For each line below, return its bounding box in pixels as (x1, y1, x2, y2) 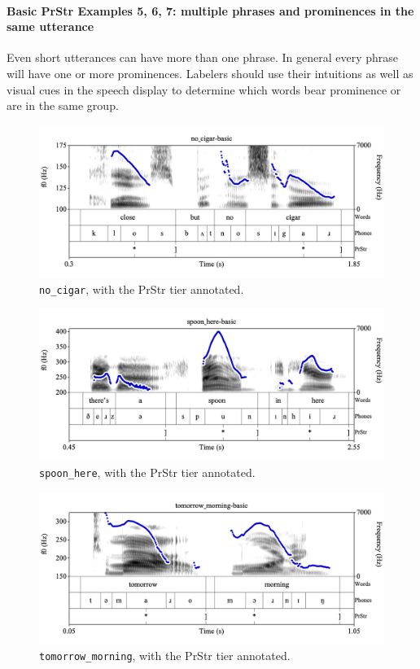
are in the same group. (7, 97, 119, 114)
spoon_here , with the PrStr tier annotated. (39, 463, 256, 480)
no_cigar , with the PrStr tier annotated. (39, 280, 244, 297)
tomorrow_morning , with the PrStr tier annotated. (39, 647, 291, 664)
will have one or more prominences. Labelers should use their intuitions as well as (7, 64, 413, 81)
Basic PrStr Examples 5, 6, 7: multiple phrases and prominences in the (7, 2, 414, 19)
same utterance (7, 18, 94, 35)
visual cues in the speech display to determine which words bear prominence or (7, 81, 401, 98)
